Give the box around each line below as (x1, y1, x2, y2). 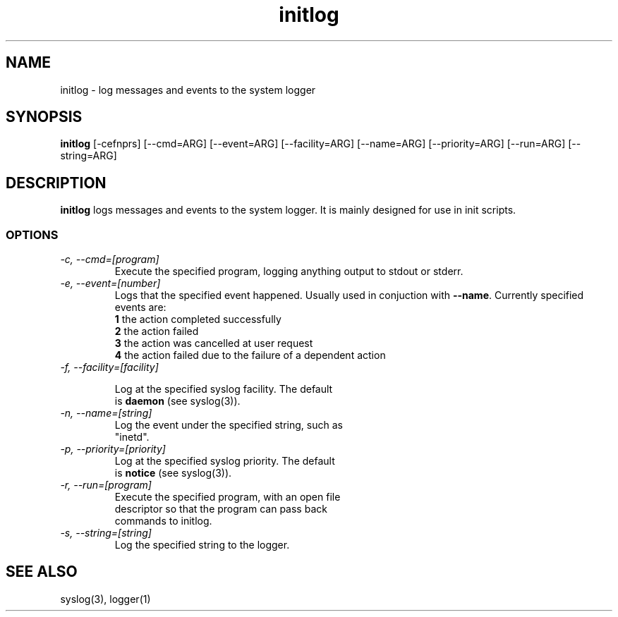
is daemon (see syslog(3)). (114, 395, 241, 408)
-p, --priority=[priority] (60, 443, 166, 456)
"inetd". (114, 431, 150, 444)
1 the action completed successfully (114, 313, 281, 326)
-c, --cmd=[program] (60, 253, 159, 266)
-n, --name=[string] (60, 407, 152, 420)
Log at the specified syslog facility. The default (114, 383, 333, 396)
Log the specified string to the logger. (114, 539, 290, 551)
